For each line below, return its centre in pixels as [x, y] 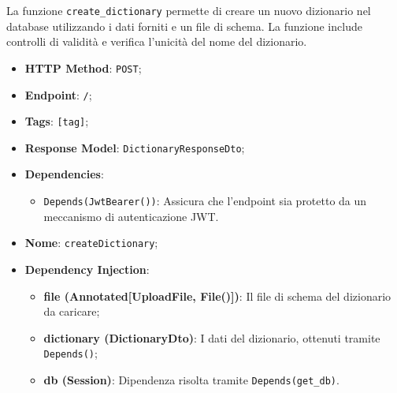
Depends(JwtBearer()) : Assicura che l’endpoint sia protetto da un [205, 201]
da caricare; [72, 311]
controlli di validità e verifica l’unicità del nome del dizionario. [157, 41]
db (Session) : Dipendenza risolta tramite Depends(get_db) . [191, 380]
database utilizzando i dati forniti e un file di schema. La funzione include [184, 26]
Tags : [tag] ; [57, 121]
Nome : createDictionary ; [91, 243]
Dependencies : [64, 174]
